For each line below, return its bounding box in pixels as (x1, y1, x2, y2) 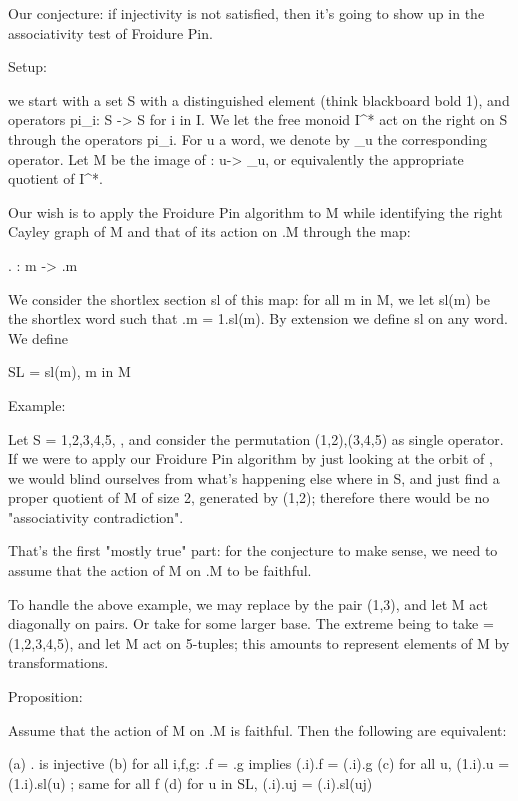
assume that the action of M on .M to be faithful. (8, 560, 312, 581)
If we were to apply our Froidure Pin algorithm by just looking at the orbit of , (8, 448, 493, 469)
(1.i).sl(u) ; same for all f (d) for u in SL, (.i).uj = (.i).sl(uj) (8, 772, 373, 793)
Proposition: (8, 686, 83, 707)
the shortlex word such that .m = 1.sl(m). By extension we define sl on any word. (8, 308, 508, 329)
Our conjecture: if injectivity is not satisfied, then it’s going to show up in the (8, 3, 485, 23)
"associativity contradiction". (8, 506, 184, 527)
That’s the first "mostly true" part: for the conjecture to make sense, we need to (8, 540, 498, 561)
